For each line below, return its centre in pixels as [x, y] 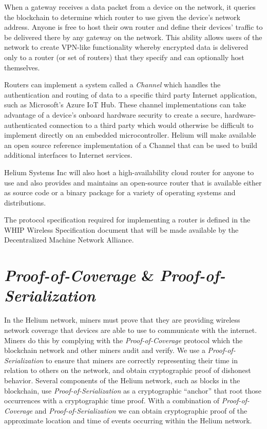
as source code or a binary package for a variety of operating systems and [120, 192]
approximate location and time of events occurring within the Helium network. [128, 421]
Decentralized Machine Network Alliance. [69, 240]
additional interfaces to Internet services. [68, 155]
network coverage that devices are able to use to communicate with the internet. [131, 330]
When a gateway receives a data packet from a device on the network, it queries [130, 7]
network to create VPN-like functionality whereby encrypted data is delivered [126, 47]
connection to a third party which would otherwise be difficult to [151, 125]
